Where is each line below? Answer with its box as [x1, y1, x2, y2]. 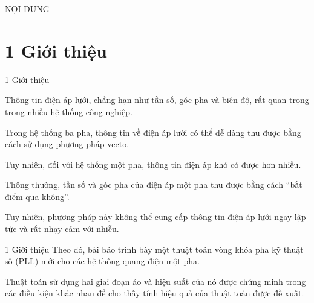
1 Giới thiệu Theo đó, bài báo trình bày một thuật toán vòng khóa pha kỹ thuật [5, 242, 304, 255]
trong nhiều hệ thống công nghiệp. [5, 105, 132, 118]
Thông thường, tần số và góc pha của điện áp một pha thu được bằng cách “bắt [5, 178, 303, 191]
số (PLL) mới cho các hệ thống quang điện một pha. [5, 255, 200, 267]
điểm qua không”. [5, 190, 70, 202]
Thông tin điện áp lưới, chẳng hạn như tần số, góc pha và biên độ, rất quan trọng [5, 93, 309, 106]
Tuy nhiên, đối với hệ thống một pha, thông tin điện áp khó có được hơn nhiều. [5, 158, 301, 170]
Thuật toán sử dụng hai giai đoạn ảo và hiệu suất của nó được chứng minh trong [5, 275, 306, 287]
